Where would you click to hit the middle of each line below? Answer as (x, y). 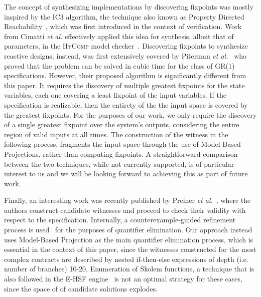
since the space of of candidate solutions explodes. (81, 288)
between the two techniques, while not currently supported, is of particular (119, 164)
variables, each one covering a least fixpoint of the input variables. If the (115, 95)
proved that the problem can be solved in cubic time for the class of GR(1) (119, 65)
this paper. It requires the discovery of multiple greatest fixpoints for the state (124, 85)
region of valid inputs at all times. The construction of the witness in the (116, 134)
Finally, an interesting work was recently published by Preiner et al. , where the (127, 200)
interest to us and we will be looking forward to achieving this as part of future (126, 174)
